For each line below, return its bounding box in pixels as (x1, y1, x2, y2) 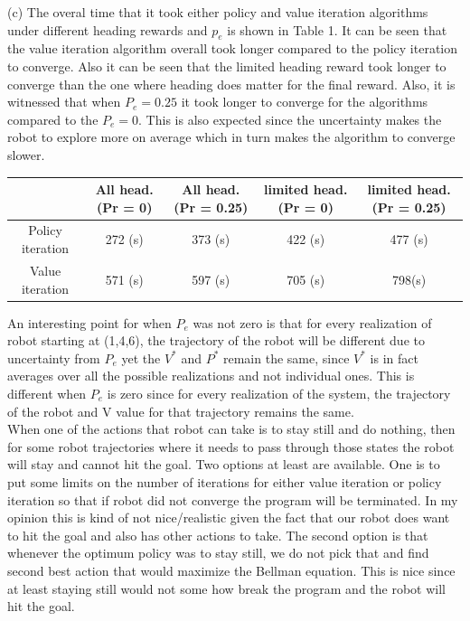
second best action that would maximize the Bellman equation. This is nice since (7, 560, 456, 579)
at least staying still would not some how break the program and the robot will (7, 579, 446, 597)
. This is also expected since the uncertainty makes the (138, 109, 442, 128)
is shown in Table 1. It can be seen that (227, 20, 447, 39)
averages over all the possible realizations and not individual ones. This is (7, 366, 415, 385)
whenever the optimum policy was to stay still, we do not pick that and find (7, 543, 429, 562)
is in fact (370, 348, 418, 367)
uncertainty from (7, 348, 100, 367)
